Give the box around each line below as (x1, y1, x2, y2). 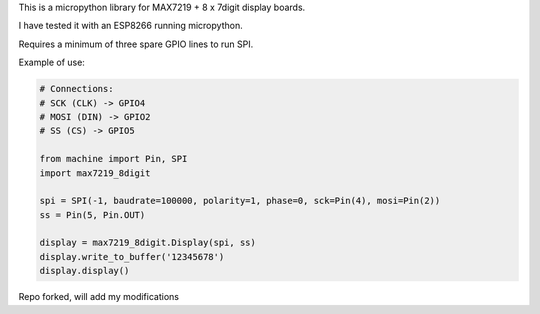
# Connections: (39, 83, 114, 95)
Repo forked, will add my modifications (18, 291, 180, 303)
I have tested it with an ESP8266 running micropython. (18, 20, 244, 32)
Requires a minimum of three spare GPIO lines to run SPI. (18, 38, 254, 50)
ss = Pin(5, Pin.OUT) (39, 209, 146, 220)
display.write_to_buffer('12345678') (39, 251, 225, 262)
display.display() (39, 265, 130, 277)
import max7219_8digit (39, 167, 151, 179)
